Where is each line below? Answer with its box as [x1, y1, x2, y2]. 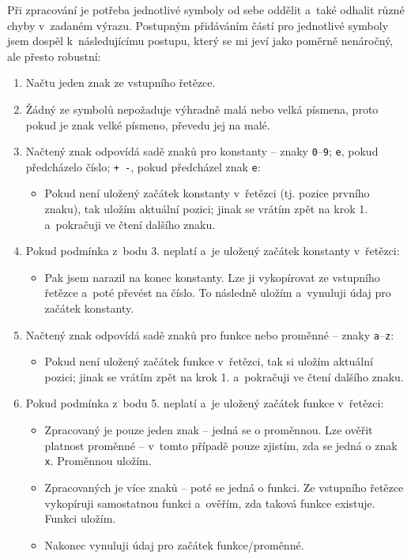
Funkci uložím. [44, 510, 116, 527]
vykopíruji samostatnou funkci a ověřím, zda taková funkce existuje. [44, 494, 375, 511]
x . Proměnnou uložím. [44, 452, 152, 469]
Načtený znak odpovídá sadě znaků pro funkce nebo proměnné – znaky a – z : [25, 326, 394, 343]
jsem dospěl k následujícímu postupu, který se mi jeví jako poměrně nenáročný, [7, 32, 394, 49]
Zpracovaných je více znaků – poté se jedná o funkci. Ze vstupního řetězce [44, 478, 404, 495]
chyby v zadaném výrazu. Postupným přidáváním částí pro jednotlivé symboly [7, 17, 389, 33]
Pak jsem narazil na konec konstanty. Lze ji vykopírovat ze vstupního [44, 268, 380, 285]
